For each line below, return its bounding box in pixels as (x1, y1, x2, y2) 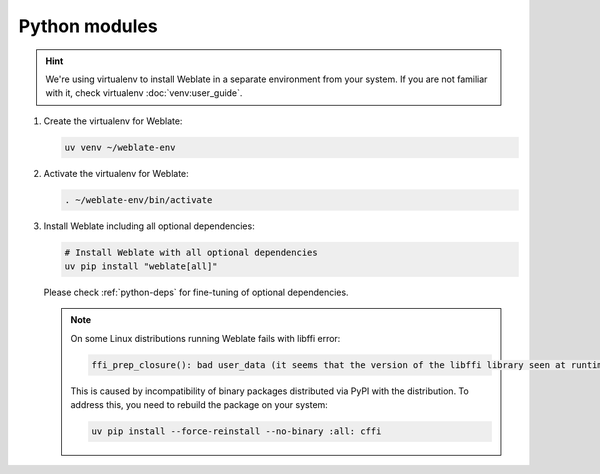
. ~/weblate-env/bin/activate (64, 194, 213, 205)
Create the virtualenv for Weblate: (43, 115, 183, 127)
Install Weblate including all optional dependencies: (43, 220, 255, 232)
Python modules (18, 15, 159, 37)
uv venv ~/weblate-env (64, 141, 176, 153)
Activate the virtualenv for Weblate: (43, 167, 189, 179)
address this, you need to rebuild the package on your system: (70, 399, 329, 411)
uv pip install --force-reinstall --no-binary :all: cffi (91, 426, 382, 437)
